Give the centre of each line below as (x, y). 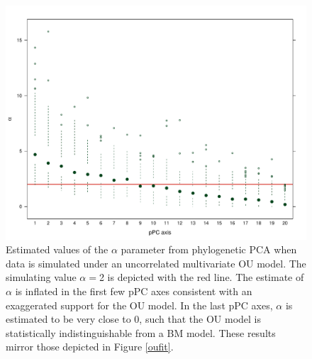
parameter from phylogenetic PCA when (209, 249)
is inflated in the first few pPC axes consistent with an (134, 291)
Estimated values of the (57, 249)
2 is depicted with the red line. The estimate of (201, 277)
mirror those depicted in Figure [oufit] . (90, 347)
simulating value (41, 277)
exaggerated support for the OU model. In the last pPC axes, (139, 305)
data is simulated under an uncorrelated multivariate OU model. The (156, 263)
